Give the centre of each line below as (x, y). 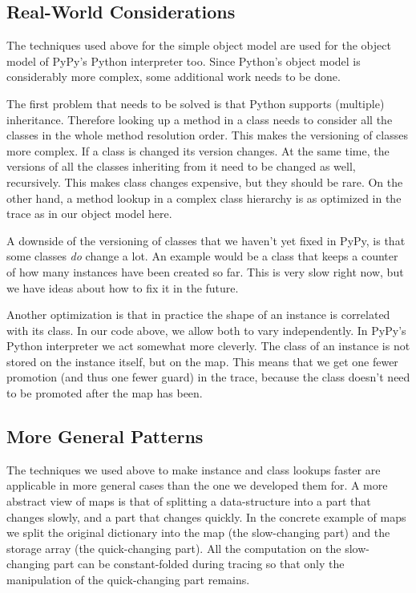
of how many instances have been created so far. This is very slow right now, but (205, 271)
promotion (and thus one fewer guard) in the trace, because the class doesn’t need (208, 377)
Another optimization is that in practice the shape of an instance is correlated (198, 315)
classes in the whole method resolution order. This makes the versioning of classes (207, 135)
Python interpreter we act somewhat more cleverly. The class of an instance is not (208, 346)
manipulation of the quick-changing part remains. (128, 580)
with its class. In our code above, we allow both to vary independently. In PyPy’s (206, 330)
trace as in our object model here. (89, 214)
